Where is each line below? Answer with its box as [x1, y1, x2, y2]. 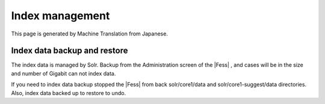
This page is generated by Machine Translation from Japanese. [11, 30, 169, 37]
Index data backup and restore [11, 46, 128, 56]
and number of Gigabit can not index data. [11, 70, 116, 77]
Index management [11, 9, 110, 22]
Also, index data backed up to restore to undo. [11, 89, 126, 96]
